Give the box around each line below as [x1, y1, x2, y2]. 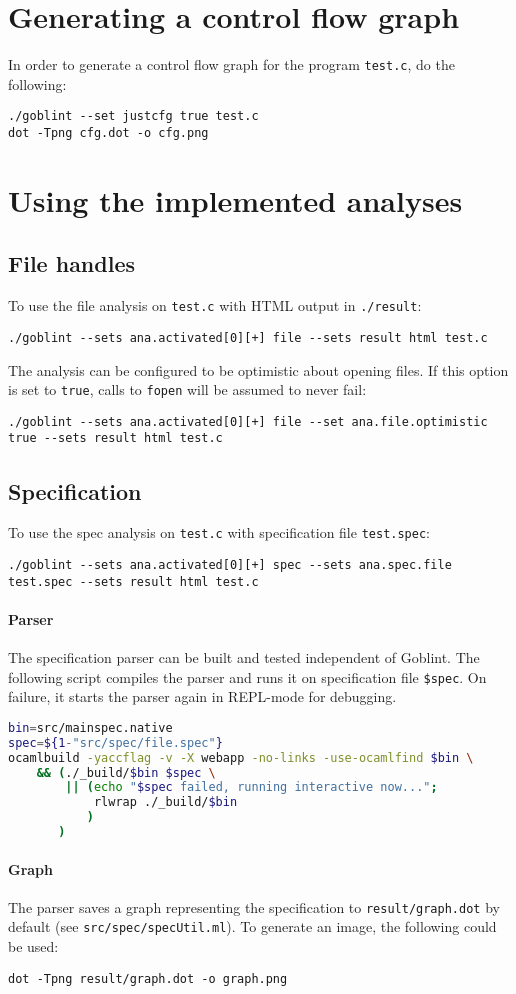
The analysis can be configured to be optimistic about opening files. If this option [8, 359, 509, 380]
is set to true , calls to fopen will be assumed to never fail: [8, 379, 367, 400]
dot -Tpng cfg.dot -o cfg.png [8, 126, 209, 141]
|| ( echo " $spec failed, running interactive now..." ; [65, 780, 438, 795]
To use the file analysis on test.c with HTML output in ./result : [8, 295, 422, 316]
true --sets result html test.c [8, 431, 223, 446]
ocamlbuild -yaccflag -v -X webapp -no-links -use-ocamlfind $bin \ [8, 750, 474, 765]
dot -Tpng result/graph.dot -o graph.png [8, 971, 288, 986]
